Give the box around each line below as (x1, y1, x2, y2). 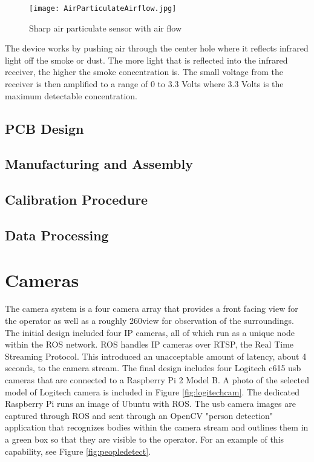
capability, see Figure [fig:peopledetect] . (5, 444, 151, 457)
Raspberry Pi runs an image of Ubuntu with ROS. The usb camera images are (5, 397, 296, 410)
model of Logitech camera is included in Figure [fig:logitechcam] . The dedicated (5, 385, 300, 398)
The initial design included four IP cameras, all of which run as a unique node (5, 326, 295, 338)
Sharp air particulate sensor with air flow (29, 21, 182, 34)
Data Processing (5, 225, 109, 244)
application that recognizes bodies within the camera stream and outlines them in (5, 421, 309, 434)
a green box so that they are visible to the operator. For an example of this (5, 433, 284, 445)
